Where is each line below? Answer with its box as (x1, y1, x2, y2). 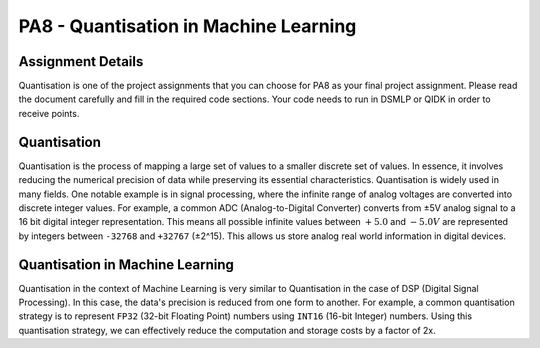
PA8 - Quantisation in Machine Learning (18, 15, 357, 37)
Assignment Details (18, 53, 144, 70)
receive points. (18, 107, 80, 119)
